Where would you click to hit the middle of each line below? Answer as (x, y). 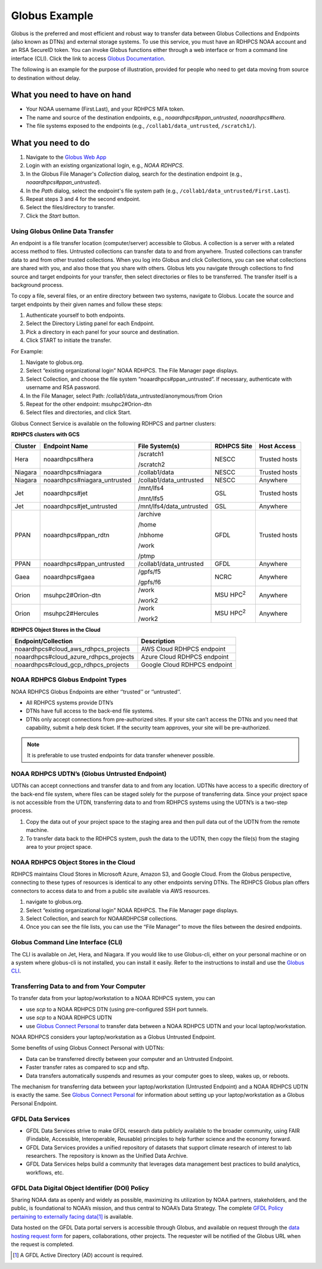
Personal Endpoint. (34, 1103)
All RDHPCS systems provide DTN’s (69, 703)
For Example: (27, 351)
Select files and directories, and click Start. (79, 412)
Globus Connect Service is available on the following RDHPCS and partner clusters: (114, 423)
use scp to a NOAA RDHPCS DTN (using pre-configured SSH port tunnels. (117, 1009)
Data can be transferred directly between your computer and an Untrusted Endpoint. (130, 1059)
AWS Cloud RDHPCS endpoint (183, 649)
